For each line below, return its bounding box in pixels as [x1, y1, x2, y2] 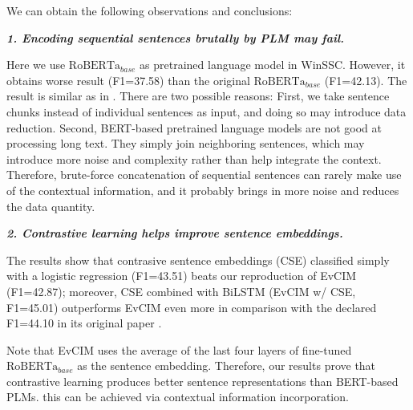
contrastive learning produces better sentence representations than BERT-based [6, 372, 399, 389]
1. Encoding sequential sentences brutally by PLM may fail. [6, 29, 345, 46]
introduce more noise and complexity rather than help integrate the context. [6, 150, 382, 167]
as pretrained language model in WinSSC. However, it [140, 56, 406, 73]
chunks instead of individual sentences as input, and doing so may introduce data [6, 103, 407, 120]
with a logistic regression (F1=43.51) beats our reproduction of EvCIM [6, 267, 357, 284]
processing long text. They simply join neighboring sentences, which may [6, 135, 365, 152]
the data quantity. [6, 197, 95, 214]
